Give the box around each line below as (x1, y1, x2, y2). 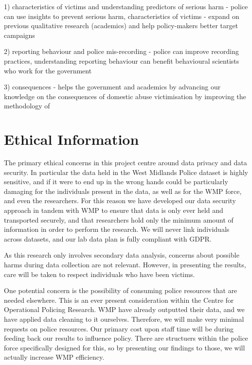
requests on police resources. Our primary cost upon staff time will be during (4, 323, 234, 333)
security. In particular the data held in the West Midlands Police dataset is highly (4, 167, 249, 177)
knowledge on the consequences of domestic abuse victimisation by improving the (4, 91, 246, 101)
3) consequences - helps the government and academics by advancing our (4, 82, 221, 92)
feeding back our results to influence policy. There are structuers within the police (4, 333, 248, 343)
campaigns (4, 30, 35, 40)
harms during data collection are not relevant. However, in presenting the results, (4, 260, 246, 269)
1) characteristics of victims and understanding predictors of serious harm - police (4, 1, 248, 11)
